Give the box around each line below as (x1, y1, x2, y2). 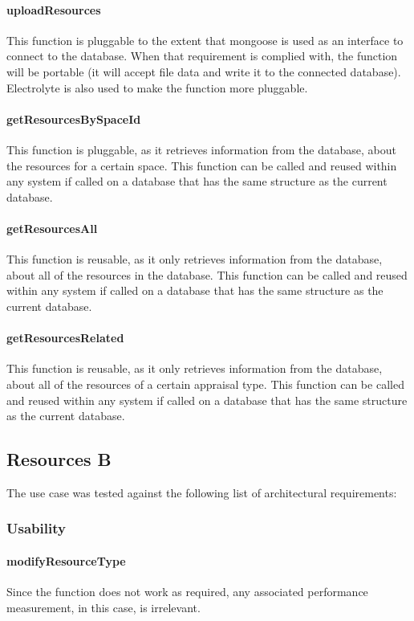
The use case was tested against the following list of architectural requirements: (6, 484, 397, 500)
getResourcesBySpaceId (6, 110, 141, 127)
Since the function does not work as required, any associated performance (6, 583, 368, 600)
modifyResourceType (6, 552, 126, 569)
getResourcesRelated (6, 329, 124, 346)
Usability (6, 518, 66, 538)
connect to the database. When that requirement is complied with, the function (6, 47, 398, 64)
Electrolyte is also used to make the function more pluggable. (6, 79, 308, 96)
